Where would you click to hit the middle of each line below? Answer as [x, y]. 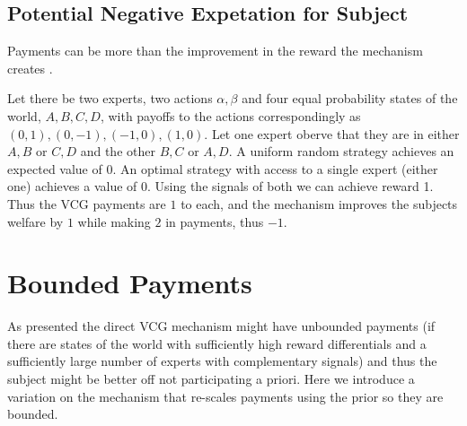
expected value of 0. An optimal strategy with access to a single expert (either [223, 168]
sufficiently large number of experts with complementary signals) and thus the [222, 361]
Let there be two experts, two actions [110, 98]
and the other [118, 151]
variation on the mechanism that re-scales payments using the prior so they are [225, 396]
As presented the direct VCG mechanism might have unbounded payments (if [221, 326]
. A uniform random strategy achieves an [341, 151]
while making [114, 221]
